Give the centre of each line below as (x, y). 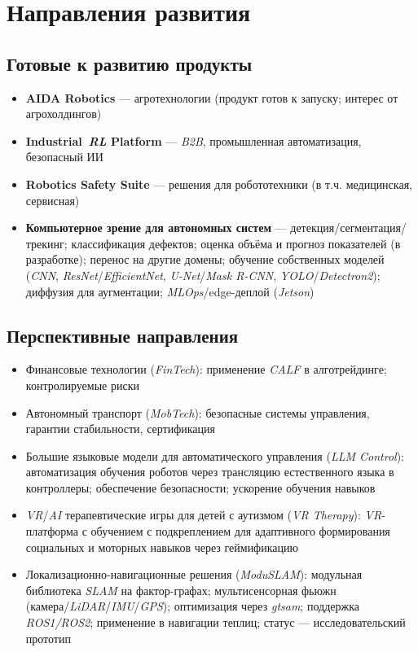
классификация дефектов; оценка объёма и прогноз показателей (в (236, 243)
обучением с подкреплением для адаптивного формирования (240, 531)
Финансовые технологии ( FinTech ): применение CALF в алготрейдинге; (206, 369)
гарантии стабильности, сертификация (120, 429)
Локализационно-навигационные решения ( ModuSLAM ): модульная (194, 574)
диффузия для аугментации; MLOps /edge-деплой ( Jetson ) (170, 291)
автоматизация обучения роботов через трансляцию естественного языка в (210, 472)
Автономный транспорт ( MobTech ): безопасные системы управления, (198, 412)
